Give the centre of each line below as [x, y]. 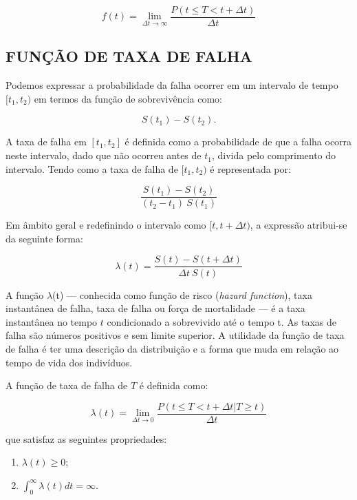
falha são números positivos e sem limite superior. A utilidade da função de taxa [175, 335]
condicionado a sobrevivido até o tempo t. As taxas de [222, 321]
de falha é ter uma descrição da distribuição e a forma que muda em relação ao [172, 348]
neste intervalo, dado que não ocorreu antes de [104, 155]
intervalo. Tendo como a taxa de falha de [92, 168]
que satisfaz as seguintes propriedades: [86, 438]
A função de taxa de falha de [67, 385]
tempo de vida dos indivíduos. [69, 362]
